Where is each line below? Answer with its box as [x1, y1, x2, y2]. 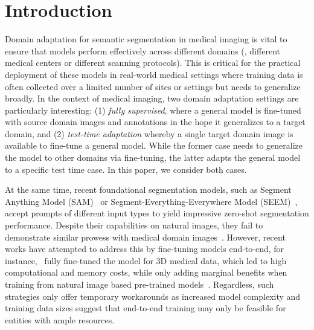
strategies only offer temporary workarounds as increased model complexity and [5, 290, 301, 302]
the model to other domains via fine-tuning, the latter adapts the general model [5, 151, 301, 164]
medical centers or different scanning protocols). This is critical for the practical [5, 56, 301, 69]
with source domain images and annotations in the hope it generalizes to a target [5, 115, 306, 128]
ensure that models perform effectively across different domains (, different [5, 44, 280, 57]
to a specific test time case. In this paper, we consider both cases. [5, 163, 247, 175]
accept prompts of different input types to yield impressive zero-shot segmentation [5, 207, 309, 219]
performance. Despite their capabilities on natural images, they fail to [5, 219, 263, 231]
